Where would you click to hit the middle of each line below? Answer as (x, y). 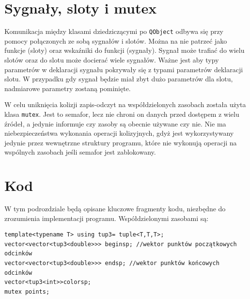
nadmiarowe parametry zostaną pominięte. (68, 88)
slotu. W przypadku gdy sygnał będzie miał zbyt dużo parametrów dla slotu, (119, 79)
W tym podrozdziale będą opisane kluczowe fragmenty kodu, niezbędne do (115, 209)
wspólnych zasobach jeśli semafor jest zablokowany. (80, 152)
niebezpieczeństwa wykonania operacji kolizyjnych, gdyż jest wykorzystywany (119, 133)
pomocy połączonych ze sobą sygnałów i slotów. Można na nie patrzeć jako (116, 40)
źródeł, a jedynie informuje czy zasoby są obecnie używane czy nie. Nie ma (115, 123)
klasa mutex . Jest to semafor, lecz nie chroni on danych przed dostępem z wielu (122, 114)
